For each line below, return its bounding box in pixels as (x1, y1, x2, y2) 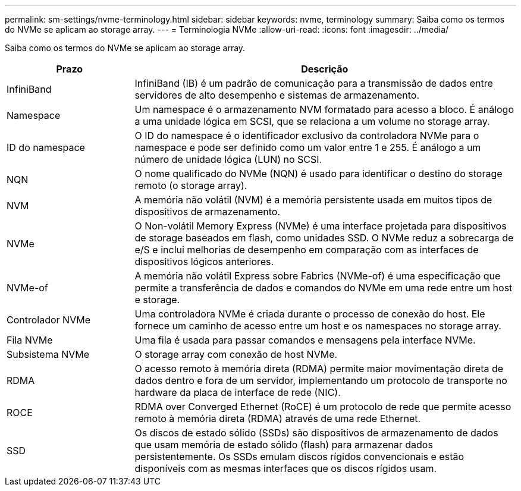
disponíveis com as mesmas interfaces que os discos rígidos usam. (134, 462, 437, 474)
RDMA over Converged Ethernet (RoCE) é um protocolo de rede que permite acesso (134, 401, 511, 413)
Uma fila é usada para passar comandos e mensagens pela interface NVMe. (134, 334, 476, 346)
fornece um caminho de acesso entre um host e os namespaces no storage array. (134, 320, 501, 332)
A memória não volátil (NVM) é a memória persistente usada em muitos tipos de (134, 194, 492, 206)
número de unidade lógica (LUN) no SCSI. (134, 153, 322, 165)
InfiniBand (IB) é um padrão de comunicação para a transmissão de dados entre (134, 77, 493, 89)
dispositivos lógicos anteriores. (134, 256, 274, 267)
